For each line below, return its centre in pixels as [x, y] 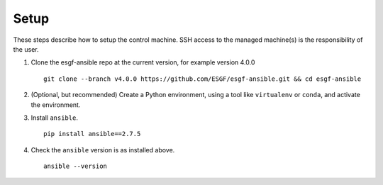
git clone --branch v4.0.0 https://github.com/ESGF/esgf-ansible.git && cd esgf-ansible [202, 79]
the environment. [56, 105]
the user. [26, 49]
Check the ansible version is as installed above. [103, 150]
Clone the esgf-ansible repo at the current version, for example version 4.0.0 [143, 62]
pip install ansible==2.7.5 [92, 134]
